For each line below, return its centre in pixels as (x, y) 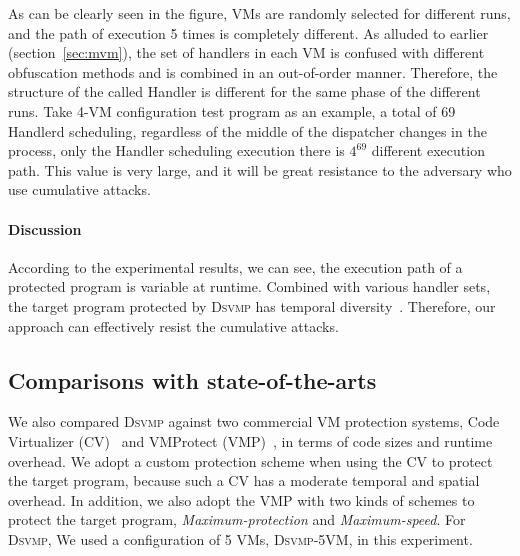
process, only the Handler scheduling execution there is (176, 150)
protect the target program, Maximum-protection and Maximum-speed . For (237, 519)
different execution (428, 150)
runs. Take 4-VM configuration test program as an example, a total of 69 (232, 110)
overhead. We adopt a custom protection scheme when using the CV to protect (250, 460)
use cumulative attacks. (79, 189)
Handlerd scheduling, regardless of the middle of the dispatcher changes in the (247, 130)
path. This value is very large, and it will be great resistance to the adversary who (260, 169)
